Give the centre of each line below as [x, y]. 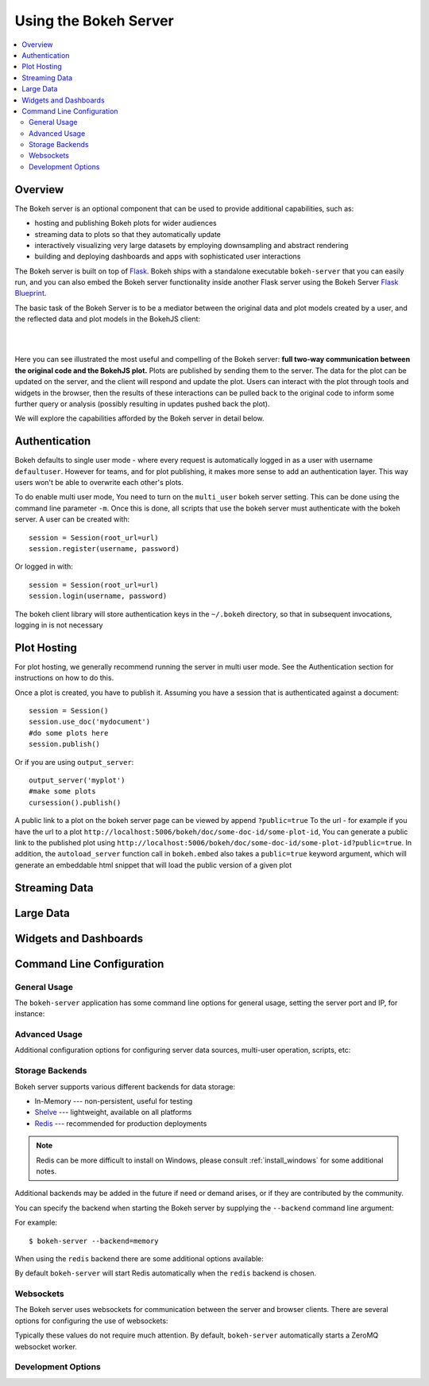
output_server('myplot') [77, 780]
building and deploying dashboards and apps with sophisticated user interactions [168, 256]
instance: [30, 1014]
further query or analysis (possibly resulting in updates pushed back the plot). [142, 404]
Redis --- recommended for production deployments [121, 1123]
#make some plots [62, 792]
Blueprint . [31, 293]
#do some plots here [69, 733]
